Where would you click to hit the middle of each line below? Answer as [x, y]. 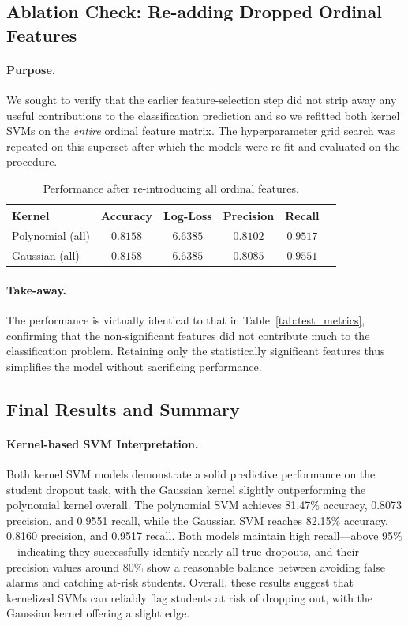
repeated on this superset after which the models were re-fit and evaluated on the [203, 146]
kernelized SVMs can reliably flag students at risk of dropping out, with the [190, 597]
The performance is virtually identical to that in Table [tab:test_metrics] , [186, 320]
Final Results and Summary [123, 409]
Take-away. [37, 289]
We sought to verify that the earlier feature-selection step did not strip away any [202, 99]
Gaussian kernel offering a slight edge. [98, 613]
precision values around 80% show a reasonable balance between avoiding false [196, 566]
